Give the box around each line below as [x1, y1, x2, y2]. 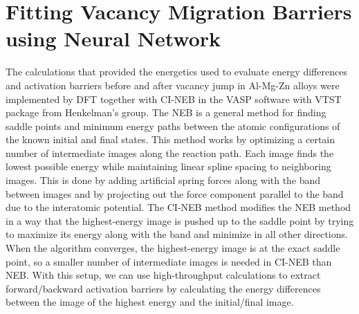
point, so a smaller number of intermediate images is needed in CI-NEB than [6, 254, 332, 268]
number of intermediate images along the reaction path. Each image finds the [6, 145, 334, 160]
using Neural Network [6, 24, 221, 53]
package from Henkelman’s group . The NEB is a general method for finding [6, 105, 326, 120]
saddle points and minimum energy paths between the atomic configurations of [6, 118, 340, 133]
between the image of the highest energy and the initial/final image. [6, 295, 294, 309]
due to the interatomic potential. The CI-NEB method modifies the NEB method [6, 200, 351, 214]
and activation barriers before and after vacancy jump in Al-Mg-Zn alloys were [6, 77, 340, 92]
